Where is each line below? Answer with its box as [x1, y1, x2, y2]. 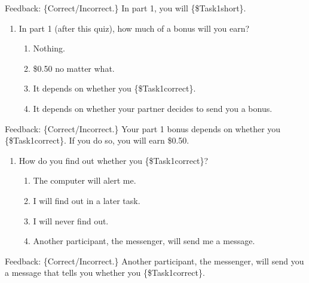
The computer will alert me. [33, 174, 136, 187]
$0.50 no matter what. [33, 62, 115, 74]
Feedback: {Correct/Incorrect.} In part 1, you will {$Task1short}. [5, 2, 246, 14]
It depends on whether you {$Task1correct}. [33, 82, 196, 95]
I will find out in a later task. [33, 194, 140, 206]
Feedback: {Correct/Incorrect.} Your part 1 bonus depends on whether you [5, 122, 281, 135]
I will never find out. [33, 214, 109, 227]
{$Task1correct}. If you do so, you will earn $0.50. [5, 134, 189, 147]
